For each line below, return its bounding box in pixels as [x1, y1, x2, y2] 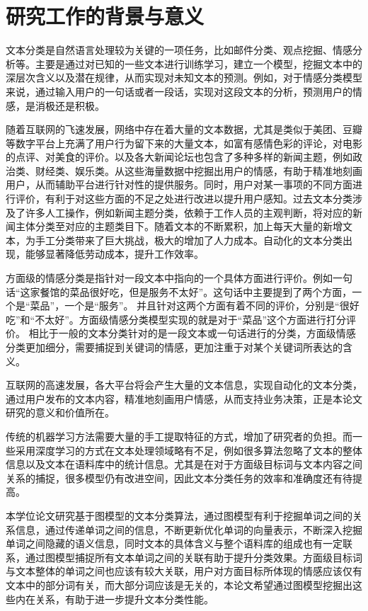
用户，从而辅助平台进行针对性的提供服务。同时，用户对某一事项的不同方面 [6, 177, 352, 192]
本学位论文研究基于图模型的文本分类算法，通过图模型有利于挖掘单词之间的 [6, 508, 352, 523]
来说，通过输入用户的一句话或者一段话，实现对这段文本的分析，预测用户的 [6, 84, 352, 98]
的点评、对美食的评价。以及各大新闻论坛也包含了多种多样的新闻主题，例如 [6, 149, 352, 164]
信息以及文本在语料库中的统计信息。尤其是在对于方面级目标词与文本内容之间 [6, 457, 362, 472]
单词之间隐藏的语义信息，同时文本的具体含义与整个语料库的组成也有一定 [6, 536, 343, 551]
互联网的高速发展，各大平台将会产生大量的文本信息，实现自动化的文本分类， [6, 377, 362, 392]
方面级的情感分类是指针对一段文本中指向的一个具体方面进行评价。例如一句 [6, 270, 352, 285]
